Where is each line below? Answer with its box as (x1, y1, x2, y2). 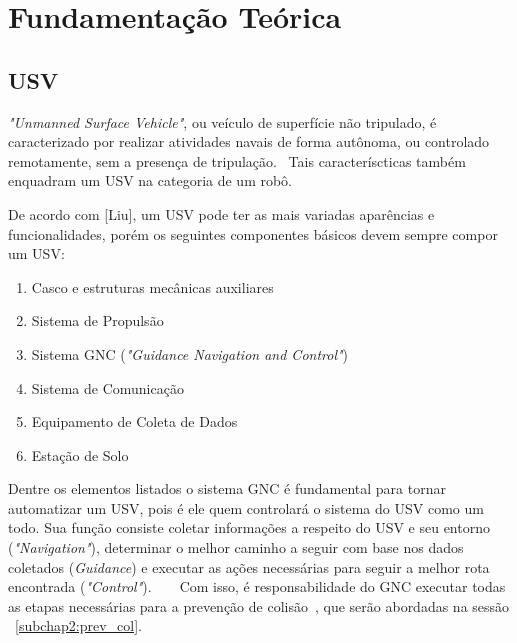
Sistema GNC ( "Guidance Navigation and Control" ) (31, 343, 349, 364)
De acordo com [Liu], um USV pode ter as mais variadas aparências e (8, 203, 435, 224)
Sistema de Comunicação (31, 377, 184, 398)
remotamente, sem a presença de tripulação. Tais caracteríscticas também (8, 150, 466, 171)
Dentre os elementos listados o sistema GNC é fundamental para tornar (8, 478, 446, 499)
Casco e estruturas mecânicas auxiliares (31, 276, 274, 297)
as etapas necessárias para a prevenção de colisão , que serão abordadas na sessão (8, 595, 510, 616)
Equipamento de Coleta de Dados (31, 411, 238, 432)
